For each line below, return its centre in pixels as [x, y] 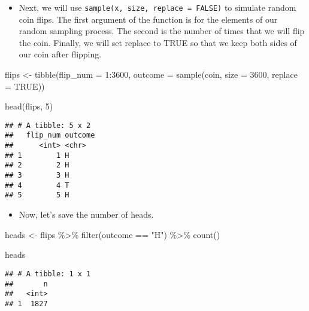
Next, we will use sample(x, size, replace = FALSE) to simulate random [157, 7]
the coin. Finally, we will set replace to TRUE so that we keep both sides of [158, 42]
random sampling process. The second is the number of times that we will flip [162, 31]
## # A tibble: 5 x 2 [48, 125]
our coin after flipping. [60, 54]
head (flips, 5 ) [29, 106]
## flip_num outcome [50, 135]
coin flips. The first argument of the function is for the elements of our [148, 19]
